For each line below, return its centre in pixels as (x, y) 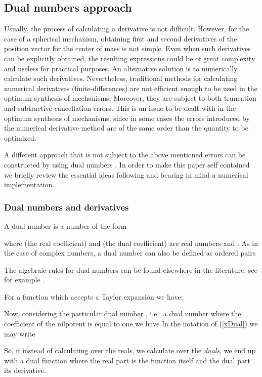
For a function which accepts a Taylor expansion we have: (94, 296)
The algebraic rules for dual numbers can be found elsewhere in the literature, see (131, 269)
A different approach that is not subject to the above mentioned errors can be (125, 155)
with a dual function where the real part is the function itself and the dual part (127, 360)
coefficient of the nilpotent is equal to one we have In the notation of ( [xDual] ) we (131, 324)
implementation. (29, 184)
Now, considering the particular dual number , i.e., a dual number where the (123, 313)
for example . (25, 280)
